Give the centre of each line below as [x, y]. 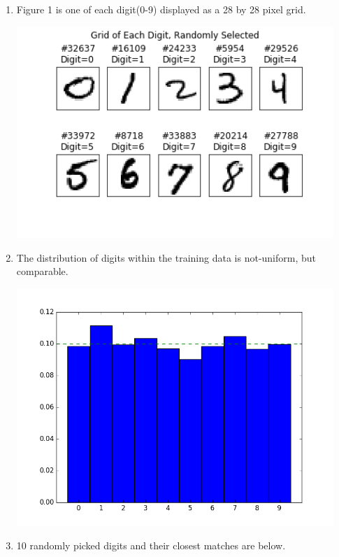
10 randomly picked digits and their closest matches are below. [151, 545]
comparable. [42, 271]
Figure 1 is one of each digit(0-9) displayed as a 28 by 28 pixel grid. [161, 9]
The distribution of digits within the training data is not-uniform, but [166, 257]
